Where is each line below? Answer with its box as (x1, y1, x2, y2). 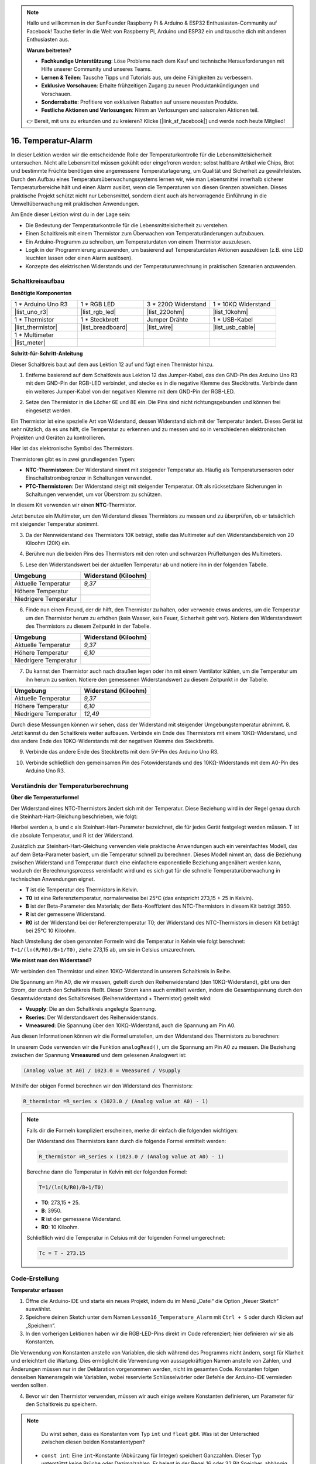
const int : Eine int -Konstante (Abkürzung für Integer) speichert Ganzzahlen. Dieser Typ (41, 1452, 262, 1459)
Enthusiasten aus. (26, 36, 70, 43)
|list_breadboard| (80, 323, 128, 331)
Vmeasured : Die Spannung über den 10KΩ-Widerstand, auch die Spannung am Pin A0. (25, 1022, 236, 1029)
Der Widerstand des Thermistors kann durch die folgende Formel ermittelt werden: (26, 1137, 226, 1144)
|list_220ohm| (146, 308, 184, 316)
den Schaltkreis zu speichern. (25, 1401, 98, 1408)
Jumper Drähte (146, 316, 188, 324)
